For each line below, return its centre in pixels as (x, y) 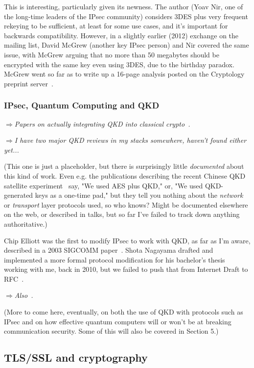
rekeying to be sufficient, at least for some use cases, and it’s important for (116, 26)
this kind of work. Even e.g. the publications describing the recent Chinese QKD (125, 175)
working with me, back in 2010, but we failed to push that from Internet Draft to (126, 269)
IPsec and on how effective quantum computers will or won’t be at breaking (118, 321)
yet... (12, 149)
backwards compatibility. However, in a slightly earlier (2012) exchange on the (121, 35)
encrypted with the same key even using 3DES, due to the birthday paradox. (119, 64)
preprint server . (29, 83)
